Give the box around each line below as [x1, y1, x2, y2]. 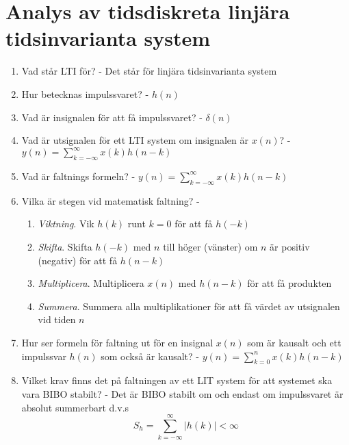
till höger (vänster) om [163, 239, 258, 253]
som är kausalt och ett [247, 335, 341, 349]
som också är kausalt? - [101, 348, 199, 363]
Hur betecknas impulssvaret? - [21, 86, 149, 101]
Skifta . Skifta [38, 239, 92, 253]
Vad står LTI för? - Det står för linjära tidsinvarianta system [21, 64, 277, 78]
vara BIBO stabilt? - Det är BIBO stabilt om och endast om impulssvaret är [21, 386, 344, 400]
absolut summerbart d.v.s [21, 400, 129, 414]
